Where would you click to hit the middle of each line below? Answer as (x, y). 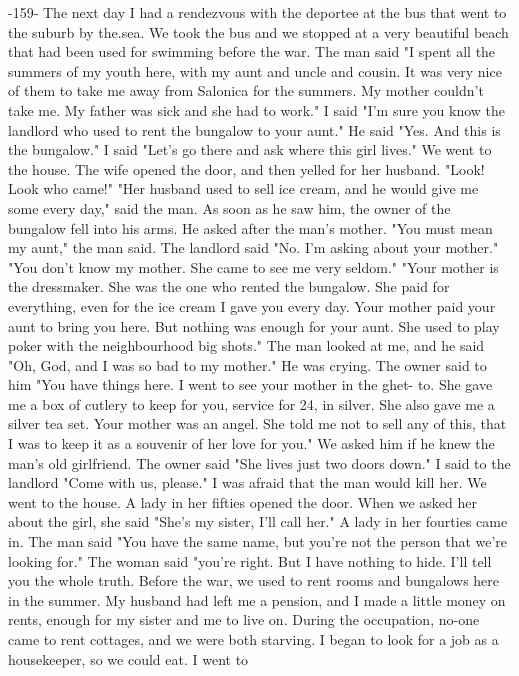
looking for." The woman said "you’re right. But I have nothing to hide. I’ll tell (250, 560)
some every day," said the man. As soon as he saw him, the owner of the (229, 207)
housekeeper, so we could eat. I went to (128, 658)
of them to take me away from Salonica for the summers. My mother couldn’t (246, 90)
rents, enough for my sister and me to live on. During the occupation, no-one (244, 619)
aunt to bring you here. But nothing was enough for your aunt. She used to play (254, 325)
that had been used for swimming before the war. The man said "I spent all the (252, 51)
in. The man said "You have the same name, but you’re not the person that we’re (258, 541)
